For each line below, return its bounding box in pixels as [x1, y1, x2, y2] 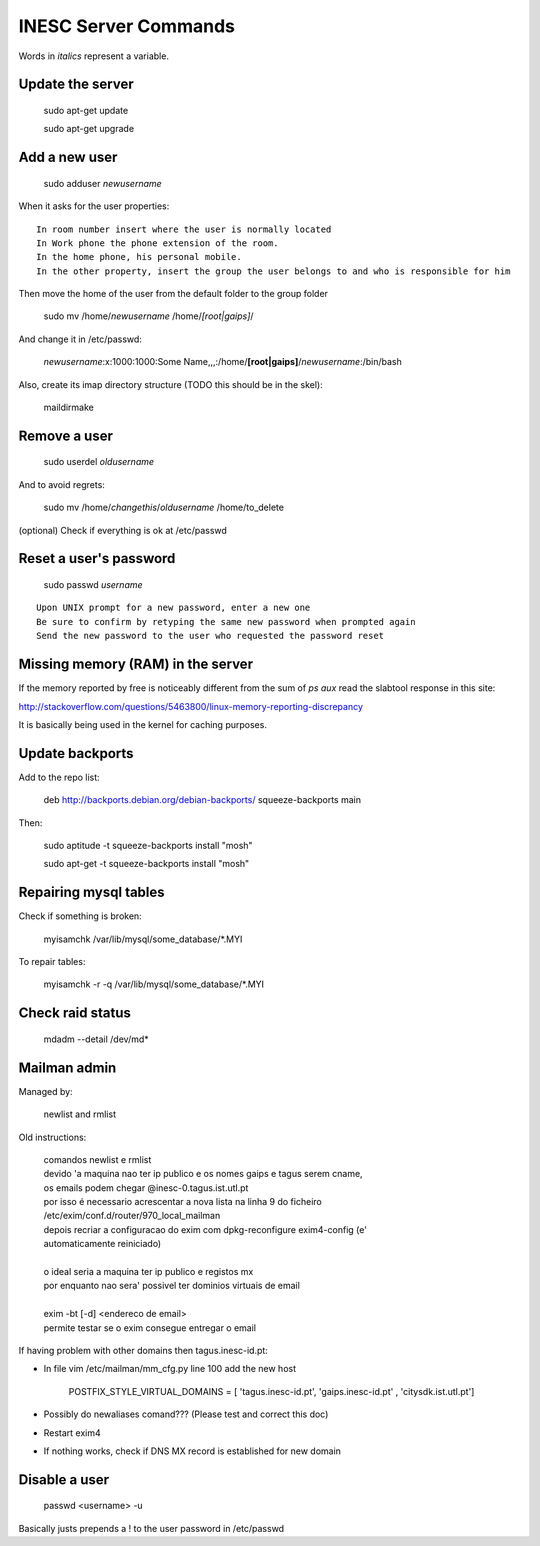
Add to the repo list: [18, 771, 100, 783]
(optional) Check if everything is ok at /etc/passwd [18, 524, 227, 536]
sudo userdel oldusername [43, 456, 155, 468]
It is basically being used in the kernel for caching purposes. [18, 718, 267, 730]
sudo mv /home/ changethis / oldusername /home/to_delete [43, 501, 285, 514]
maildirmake [43, 401, 95, 414]
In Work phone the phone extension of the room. [36, 237, 279, 249]
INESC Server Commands [18, 15, 235, 37]
